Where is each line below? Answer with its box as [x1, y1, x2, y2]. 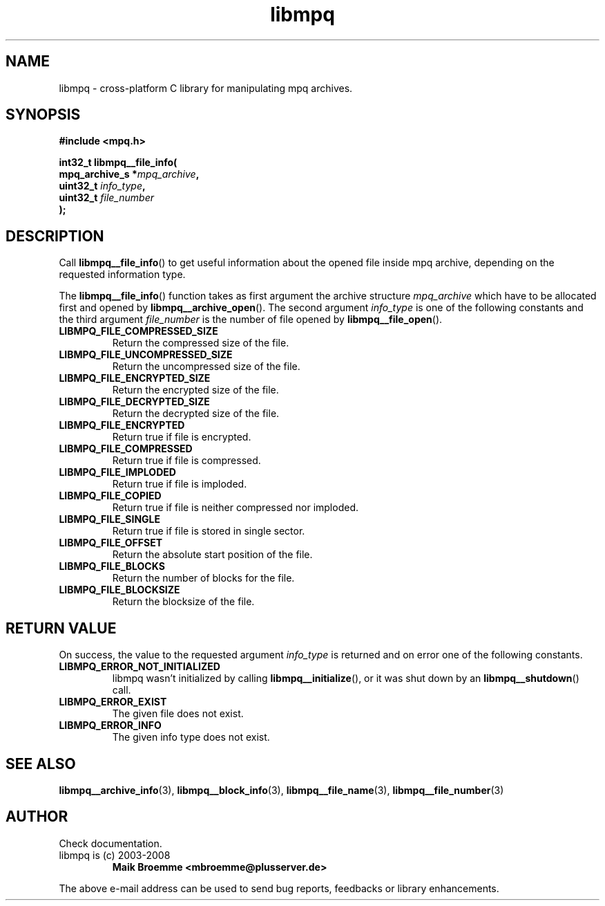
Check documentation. [59, 837, 162, 849]
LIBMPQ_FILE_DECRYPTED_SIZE [59, 396, 210, 408]
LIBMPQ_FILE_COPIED [59, 490, 162, 502]
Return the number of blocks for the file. [112, 572, 295, 584]
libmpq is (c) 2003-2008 [59, 849, 171, 861]
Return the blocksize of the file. [112, 595, 255, 608]
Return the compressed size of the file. [112, 337, 289, 349]
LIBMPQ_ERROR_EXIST [59, 696, 167, 708]
